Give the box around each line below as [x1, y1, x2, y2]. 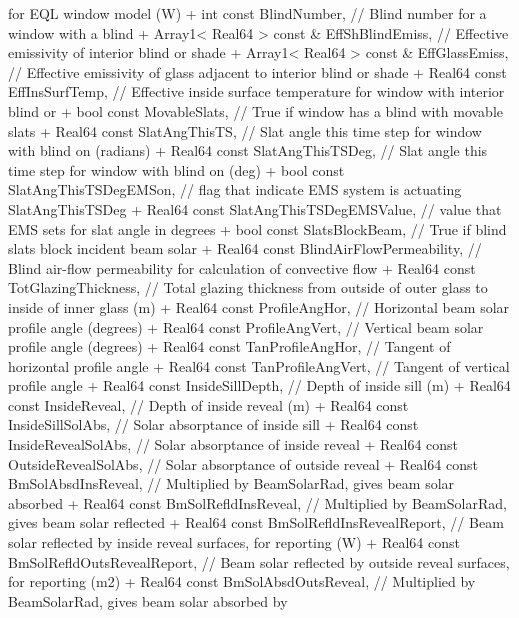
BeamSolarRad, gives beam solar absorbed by [8, 590, 288, 611]
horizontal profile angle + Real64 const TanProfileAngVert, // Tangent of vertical [8, 355, 510, 376]
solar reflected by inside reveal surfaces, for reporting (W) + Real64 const [8, 532, 460, 553]
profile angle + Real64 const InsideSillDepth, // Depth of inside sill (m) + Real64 [8, 375, 511, 396]
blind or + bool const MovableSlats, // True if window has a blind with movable [8, 100, 504, 121]
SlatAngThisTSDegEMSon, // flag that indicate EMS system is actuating [8, 179, 462, 200]
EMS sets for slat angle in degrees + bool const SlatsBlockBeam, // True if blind [8, 218, 507, 239]
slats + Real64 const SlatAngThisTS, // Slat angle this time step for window [8, 120, 482, 141]
